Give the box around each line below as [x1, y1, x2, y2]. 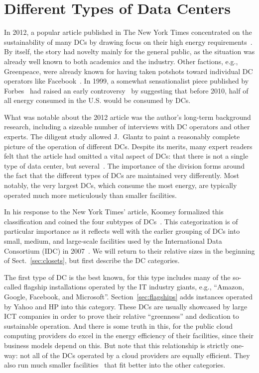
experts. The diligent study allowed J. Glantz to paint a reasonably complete [4, 131, 240, 142]
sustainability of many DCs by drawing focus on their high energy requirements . [4, 36, 253, 47]
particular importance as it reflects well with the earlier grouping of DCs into [4, 226, 240, 236]
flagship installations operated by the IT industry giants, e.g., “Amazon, [23, 281, 244, 292]
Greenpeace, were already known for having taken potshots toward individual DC [4, 66, 253, 76]
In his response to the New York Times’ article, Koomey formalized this [4, 206, 224, 217]
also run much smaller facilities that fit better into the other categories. [4, 360, 226, 370]
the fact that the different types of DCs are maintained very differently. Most [4, 170, 240, 181]
